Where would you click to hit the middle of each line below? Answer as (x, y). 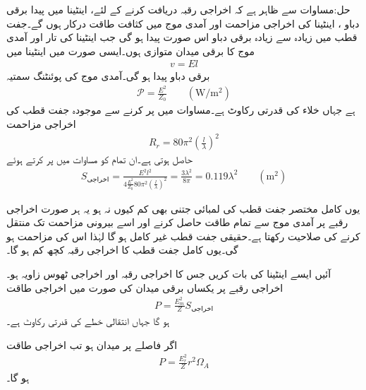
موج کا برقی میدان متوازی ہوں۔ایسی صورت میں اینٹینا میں (131, 51)
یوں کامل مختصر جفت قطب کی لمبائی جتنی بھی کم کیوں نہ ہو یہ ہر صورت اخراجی (183, 208)
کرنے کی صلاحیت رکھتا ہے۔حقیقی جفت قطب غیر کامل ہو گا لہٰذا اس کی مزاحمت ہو (183, 236)
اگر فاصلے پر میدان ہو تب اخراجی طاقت (92, 344)
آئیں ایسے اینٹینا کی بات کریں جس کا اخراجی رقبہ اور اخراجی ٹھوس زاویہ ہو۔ (169, 274)
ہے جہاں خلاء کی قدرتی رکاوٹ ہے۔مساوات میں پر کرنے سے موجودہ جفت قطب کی (181, 110)
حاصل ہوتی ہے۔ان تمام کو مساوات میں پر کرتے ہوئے (99, 159)
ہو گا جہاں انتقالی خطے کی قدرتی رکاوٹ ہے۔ (88, 321)
